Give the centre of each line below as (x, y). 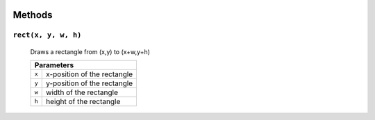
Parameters (54, 65)
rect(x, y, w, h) (47, 35)
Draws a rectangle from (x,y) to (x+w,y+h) (90, 51)
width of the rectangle (82, 92)
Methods (33, 15)
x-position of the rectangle (90, 74)
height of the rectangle (83, 101)
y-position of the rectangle (90, 83)
